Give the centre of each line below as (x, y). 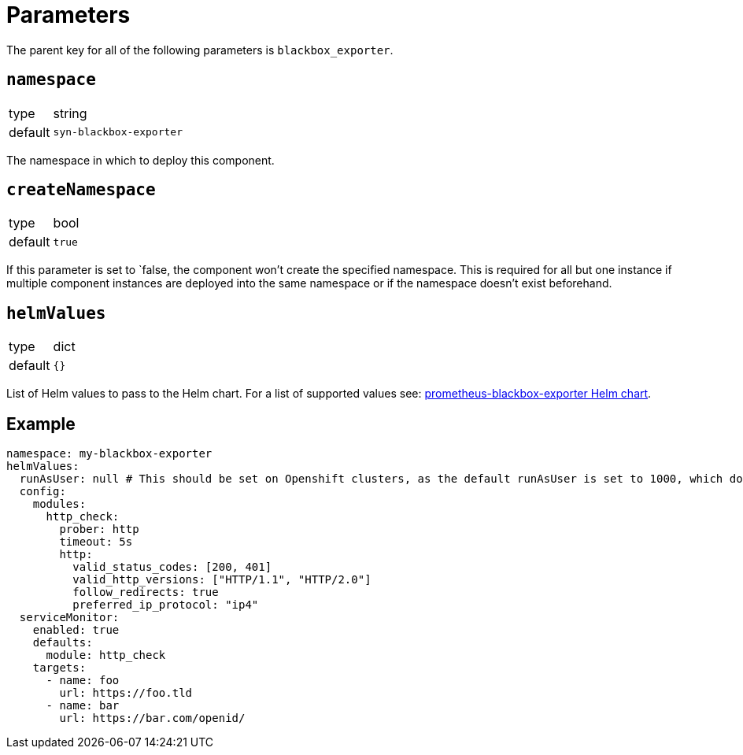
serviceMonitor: (69, 618)
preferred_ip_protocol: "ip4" (166, 605)
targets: (59, 668)
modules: (59, 504)
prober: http (99, 529)
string (70, 113)
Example (41, 424)
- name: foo (83, 681)
